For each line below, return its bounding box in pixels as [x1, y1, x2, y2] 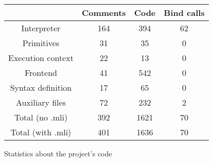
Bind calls [164, 7, 205, 18]
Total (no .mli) [14, 111, 68, 123]
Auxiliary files [15, 96, 66, 108]
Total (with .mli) [10, 126, 72, 138]
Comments [81, 7, 126, 18]
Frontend [24, 67, 57, 78]
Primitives [22, 37, 60, 49]
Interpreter [21, 22, 61, 34]
